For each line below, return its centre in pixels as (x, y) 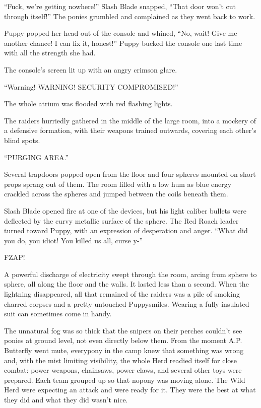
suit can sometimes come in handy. (58, 314)
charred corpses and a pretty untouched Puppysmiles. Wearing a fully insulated (127, 303)
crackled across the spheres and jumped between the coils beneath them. (116, 194)
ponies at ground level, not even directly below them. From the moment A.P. (123, 340)
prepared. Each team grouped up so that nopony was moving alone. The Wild (125, 380)
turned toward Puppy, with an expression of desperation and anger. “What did (126, 230)
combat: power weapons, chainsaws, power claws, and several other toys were (123, 370)
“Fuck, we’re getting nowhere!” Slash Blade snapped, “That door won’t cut (120, 6)
